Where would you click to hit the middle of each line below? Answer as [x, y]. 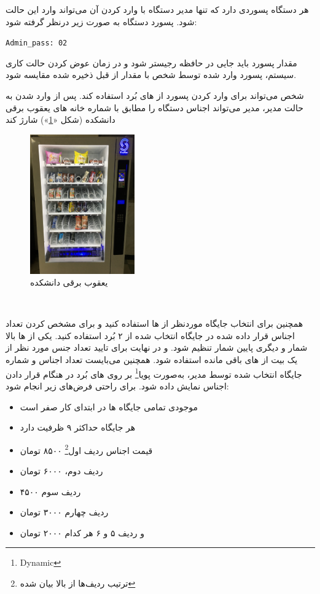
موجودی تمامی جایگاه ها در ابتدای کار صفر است [109, 406]
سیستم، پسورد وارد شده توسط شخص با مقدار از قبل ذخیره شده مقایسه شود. [151, 75]
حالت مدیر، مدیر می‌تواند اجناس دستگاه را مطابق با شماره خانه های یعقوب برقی [154, 107]
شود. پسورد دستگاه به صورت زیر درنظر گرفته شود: [101, 21]
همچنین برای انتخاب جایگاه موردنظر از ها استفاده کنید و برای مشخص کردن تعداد [154, 323]
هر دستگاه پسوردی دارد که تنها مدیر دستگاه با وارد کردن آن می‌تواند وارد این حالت [157, 9]
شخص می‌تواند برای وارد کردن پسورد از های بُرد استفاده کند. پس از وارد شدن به [155, 96]
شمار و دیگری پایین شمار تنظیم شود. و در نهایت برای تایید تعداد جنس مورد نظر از [157, 347]
